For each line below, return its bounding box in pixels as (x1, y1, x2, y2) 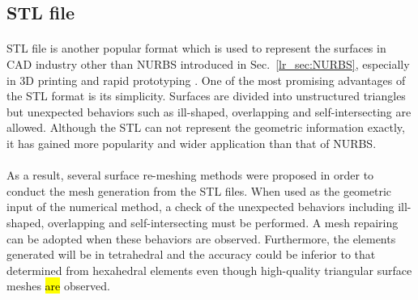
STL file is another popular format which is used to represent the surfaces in (6, 40, 386, 57)
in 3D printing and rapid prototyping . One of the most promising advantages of (6, 71, 406, 88)
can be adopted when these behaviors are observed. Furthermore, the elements (6, 230, 396, 247)
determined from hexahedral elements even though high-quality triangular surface (6, 261, 412, 278)
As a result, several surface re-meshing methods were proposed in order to (6, 167, 374, 184)
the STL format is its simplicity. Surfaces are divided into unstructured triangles (6, 87, 406, 104)
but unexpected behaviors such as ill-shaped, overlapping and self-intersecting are (6, 103, 412, 120)
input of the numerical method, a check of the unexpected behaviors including (6, 198, 395, 215)
